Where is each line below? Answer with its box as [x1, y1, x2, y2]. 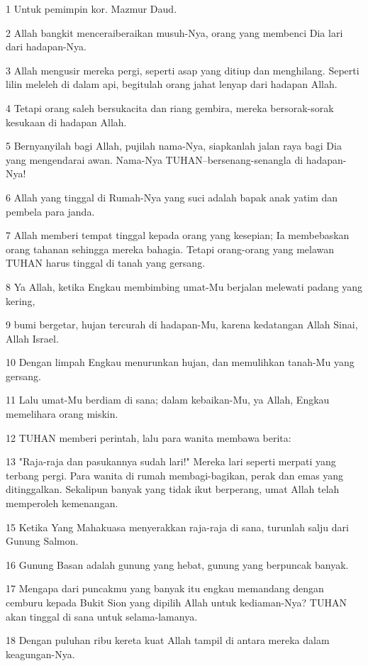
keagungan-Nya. [6, 646, 75, 661]
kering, [6, 293, 35, 308]
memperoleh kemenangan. [6, 496, 118, 511]
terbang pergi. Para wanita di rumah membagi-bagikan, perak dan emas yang [6, 467, 344, 482]
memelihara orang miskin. [6, 406, 118, 421]
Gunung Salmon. [6, 533, 79, 548]
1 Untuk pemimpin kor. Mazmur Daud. [6, 1, 177, 16]
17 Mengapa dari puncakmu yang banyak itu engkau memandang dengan [6, 581, 324, 596]
